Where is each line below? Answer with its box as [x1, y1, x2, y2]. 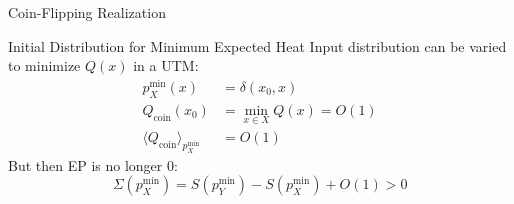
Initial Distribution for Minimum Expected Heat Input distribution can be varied [8, 35, 507, 56]
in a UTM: [133, 55, 199, 76]
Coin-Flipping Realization [8, 2, 166, 22]
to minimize [8, 55, 81, 76]
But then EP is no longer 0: [8, 154, 178, 175]
